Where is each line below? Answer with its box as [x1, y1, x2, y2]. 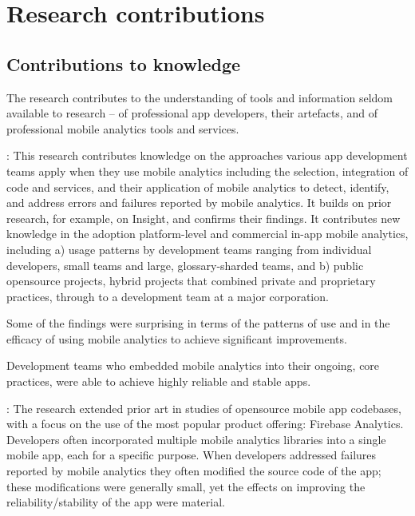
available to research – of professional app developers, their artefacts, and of [6, 105, 377, 121]
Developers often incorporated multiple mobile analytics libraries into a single [6, 431, 386, 447]
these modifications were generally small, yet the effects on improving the [6, 478, 366, 494]
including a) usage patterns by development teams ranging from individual [6, 240, 372, 257]
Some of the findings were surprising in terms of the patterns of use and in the [6, 315, 390, 331]
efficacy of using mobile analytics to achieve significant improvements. [6, 330, 347, 347]
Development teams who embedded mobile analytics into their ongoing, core [6, 357, 380, 374]
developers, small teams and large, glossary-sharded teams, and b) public [6, 256, 364, 273]
